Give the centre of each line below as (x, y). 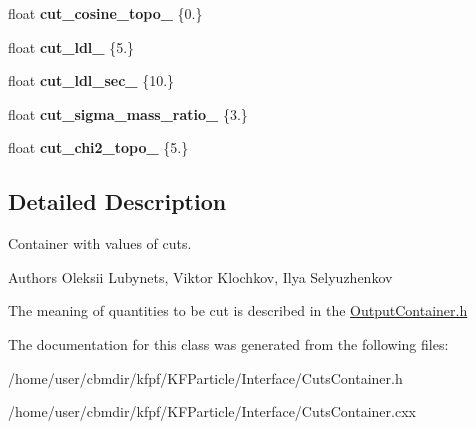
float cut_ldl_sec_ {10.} (91, 80)
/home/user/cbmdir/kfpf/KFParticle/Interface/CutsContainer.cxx (212, 411)
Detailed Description (117, 201)
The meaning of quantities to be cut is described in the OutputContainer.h (238, 310)
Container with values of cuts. (100, 243)
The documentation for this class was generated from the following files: (228, 343)
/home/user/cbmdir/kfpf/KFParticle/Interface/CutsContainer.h (205, 377)
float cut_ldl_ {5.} (71, 46)
